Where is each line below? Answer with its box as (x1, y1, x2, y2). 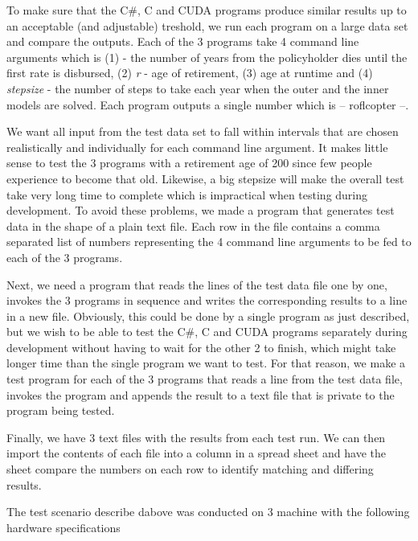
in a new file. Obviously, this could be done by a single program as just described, (6, 307, 410, 324)
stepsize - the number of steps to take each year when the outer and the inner (6, 80, 389, 96)
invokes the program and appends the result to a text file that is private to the (6, 386, 395, 403)
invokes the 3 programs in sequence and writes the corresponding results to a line (6, 292, 408, 309)
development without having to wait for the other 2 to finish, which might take (6, 338, 396, 355)
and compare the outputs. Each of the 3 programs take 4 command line (6, 33, 359, 50)
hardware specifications (6, 518, 121, 535)
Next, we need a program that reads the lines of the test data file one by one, (6, 276, 387, 293)
